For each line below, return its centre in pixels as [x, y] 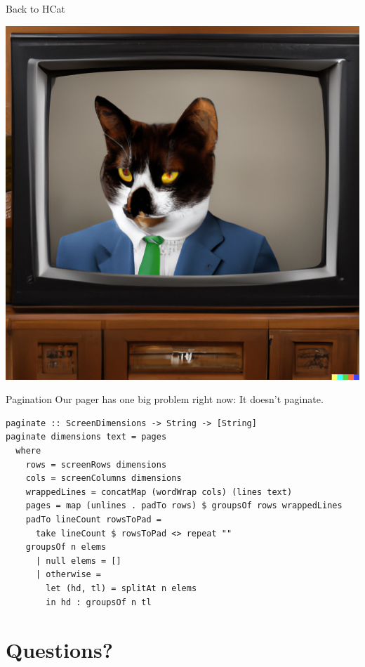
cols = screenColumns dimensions [104, 478]
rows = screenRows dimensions [96, 464]
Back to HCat [35, 8]
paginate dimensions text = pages [86, 437]
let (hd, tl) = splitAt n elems [121, 588]
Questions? [59, 650]
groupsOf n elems [66, 547]
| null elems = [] [78, 561]
